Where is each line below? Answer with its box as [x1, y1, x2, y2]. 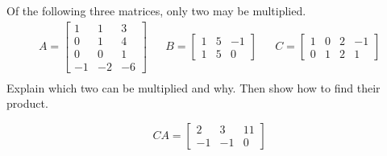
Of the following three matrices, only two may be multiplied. [6, 2, 306, 18]
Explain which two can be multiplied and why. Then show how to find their [6, 79, 381, 96]
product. [6, 95, 48, 112]
